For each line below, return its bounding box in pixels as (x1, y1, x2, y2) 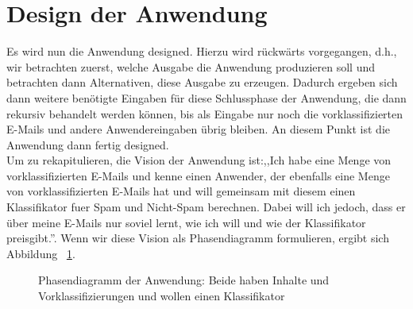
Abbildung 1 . (6, 245, 75, 261)
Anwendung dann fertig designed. (6, 136, 169, 153)
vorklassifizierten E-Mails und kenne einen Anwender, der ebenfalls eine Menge (6, 167, 390, 183)
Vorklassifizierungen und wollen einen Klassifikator (38, 288, 285, 304)
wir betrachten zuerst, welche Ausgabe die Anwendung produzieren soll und (6, 58, 375, 75)
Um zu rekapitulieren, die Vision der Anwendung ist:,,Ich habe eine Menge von (6, 152, 392, 168)
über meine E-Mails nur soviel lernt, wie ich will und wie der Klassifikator (6, 214, 366, 230)
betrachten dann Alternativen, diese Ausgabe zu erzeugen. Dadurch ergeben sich (6, 74, 398, 91)
